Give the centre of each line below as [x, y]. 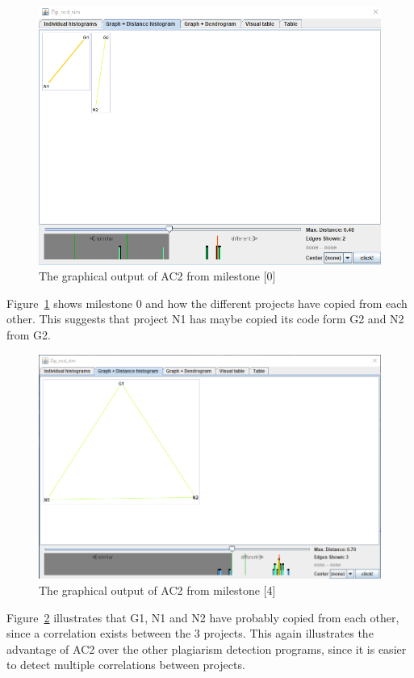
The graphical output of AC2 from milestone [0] [157, 276]
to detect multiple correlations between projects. [126, 665]
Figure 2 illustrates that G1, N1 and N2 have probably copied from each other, [203, 617]
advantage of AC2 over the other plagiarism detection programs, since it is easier [207, 649]
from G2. [29, 335]
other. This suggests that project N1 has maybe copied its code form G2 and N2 [205, 319]
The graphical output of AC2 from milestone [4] [157, 590]
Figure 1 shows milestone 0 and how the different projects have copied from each [207, 303]
